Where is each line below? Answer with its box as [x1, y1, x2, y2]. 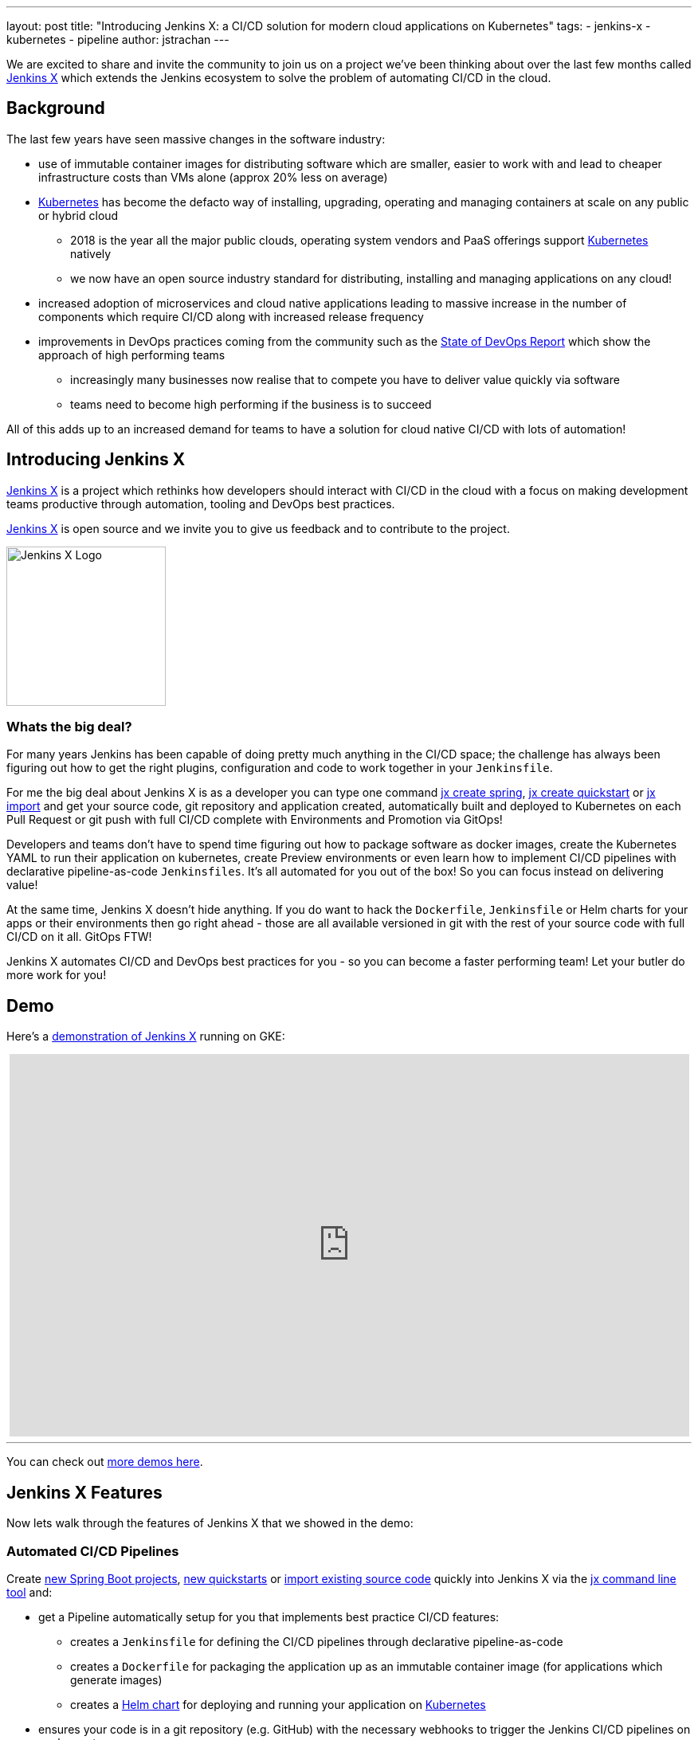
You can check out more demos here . [6, 1455, 203, 1469]
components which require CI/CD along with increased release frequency [38, 309, 424, 323]
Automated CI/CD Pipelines [6, 1542, 179, 1559]
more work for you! [6, 968, 107, 982]
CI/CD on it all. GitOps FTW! [6, 930, 152, 944]
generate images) [70, 1672, 163, 1687]
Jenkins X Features [6, 1482, 163, 1503]
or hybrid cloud [38, 208, 119, 222]
